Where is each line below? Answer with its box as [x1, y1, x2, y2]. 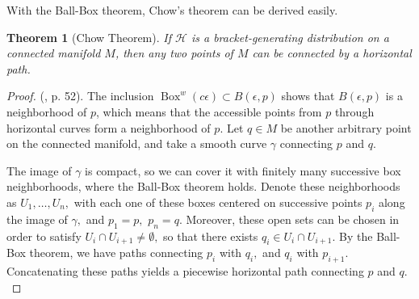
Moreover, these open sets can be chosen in [186, 210, 400, 227]
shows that [281, 87, 335, 104]
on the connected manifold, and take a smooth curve [6, 135, 267, 152]
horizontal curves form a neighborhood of [6, 119, 211, 136]
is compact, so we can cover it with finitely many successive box [85, 162, 401, 179]
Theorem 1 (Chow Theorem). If [6, 28, 171, 45]
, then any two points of [115, 44, 233, 61]
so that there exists [163, 227, 258, 244]
